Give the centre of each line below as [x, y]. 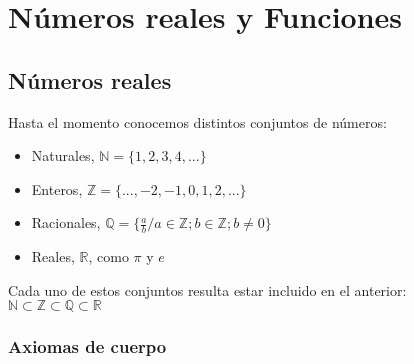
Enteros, [57, 188]
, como [108, 256]
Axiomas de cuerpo [87, 346]
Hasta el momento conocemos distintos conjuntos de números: [197, 121]
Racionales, [66, 222]
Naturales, [63, 155]
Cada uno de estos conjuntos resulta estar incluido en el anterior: [207, 289]
